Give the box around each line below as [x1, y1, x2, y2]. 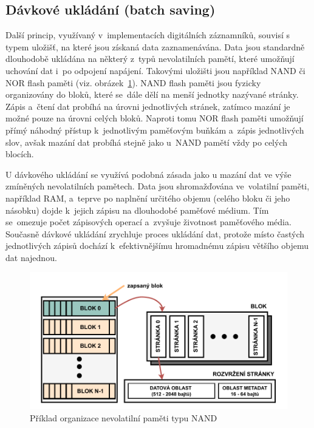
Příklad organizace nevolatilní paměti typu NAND [30, 412, 217, 424]
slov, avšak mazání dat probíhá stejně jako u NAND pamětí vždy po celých [5, 135, 288, 148]
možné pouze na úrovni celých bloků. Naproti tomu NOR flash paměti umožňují [5, 112, 304, 124]
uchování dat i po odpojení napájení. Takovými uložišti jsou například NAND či [5, 64, 305, 76]
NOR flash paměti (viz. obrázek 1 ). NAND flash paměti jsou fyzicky [5, 76, 261, 89]
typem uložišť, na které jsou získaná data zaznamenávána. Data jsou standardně [5, 40, 305, 53]
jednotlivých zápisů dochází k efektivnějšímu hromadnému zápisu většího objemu [5, 239, 309, 252]
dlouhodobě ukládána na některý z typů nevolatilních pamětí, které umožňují [5, 52, 295, 65]
